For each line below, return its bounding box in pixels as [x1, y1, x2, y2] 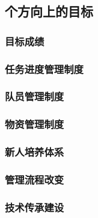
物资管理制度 [5, 117, 64, 132]
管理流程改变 [5, 172, 64, 187]
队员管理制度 [5, 89, 64, 104]
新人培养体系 [5, 144, 64, 159]
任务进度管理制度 [5, 61, 84, 76]
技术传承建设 [5, 199, 64, 214]
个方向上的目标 [5, 2, 93, 21]
